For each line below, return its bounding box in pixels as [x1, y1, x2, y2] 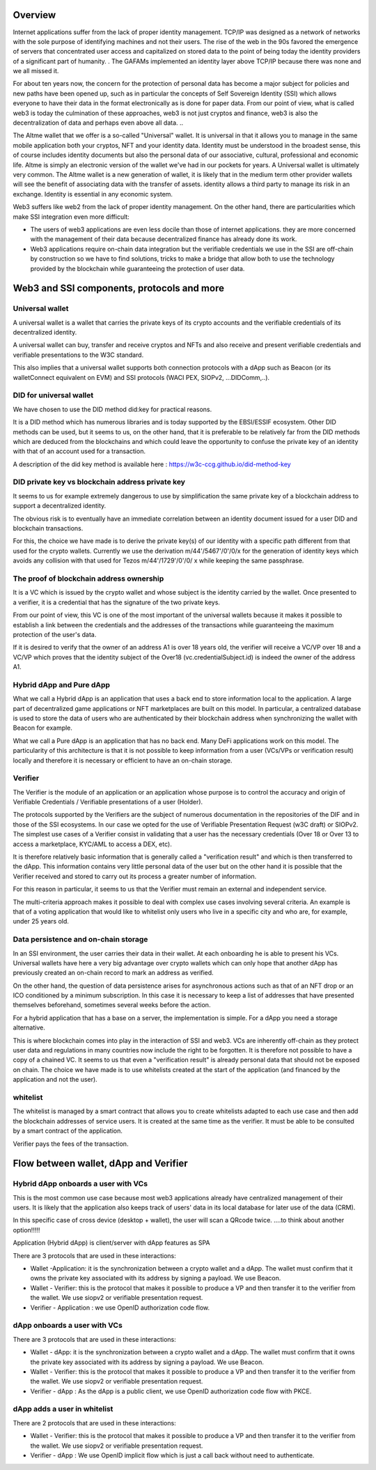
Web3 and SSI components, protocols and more [13, 282, 224, 294]
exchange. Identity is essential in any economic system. [13, 190, 173, 198]
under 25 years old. [13, 917, 70, 926]
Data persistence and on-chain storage [13, 935, 148, 944]
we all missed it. [13, 67, 59, 75]
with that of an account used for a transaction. [13, 447, 146, 456]
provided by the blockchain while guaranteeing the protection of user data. [30, 264, 245, 273]
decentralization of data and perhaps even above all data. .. [13, 118, 184, 127]
